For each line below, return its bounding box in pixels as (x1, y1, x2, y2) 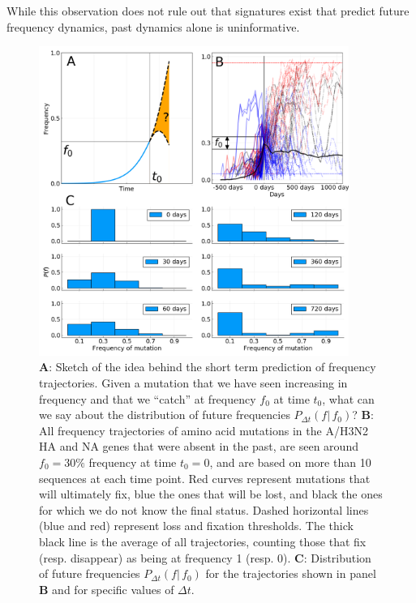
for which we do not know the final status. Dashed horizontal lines (39, 501, 369, 518)
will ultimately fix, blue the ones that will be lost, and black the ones (39, 485, 383, 502)
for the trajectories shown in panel (205, 565, 376, 582)
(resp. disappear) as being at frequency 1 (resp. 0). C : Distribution (39, 549, 371, 566)
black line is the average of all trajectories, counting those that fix (39, 532, 367, 550)
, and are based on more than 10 (209, 453, 371, 470)
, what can (322, 390, 375, 407)
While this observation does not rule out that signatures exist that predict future (6, 2, 410, 19)
